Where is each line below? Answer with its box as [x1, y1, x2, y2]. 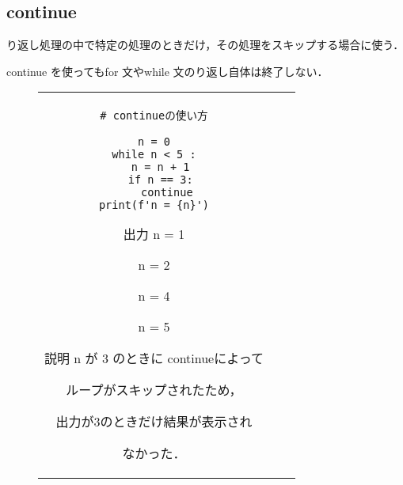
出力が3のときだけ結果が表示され [55, 412, 253, 431]
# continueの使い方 [100, 109, 208, 123]
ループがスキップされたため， [66, 381, 242, 400]
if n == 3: [127, 173, 193, 187]
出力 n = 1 [123, 225, 185, 244]
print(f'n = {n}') [98, 199, 210, 212]
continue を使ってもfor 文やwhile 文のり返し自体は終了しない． [6, 63, 329, 79]
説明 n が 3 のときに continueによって [44, 349, 264, 368]
